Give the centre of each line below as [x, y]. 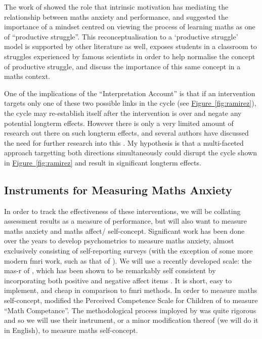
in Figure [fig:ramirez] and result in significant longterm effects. [103, 162]
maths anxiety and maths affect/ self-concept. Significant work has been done [124, 230]
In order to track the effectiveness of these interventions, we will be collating [122, 211]
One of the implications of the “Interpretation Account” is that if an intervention [130, 93]
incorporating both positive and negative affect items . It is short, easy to [118, 280]
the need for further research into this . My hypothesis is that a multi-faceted [124, 142]
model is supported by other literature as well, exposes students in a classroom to [130, 46]
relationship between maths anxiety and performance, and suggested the [116, 16]
